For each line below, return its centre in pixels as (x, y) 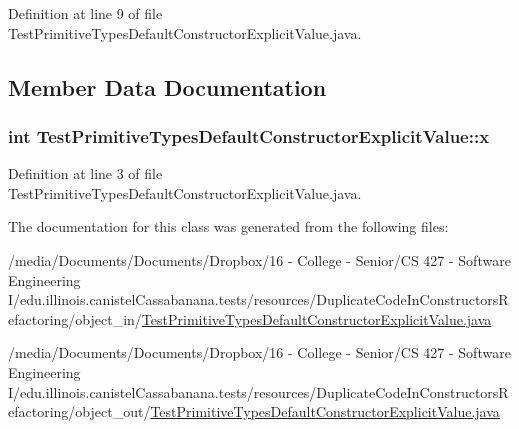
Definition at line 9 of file (85, 13)
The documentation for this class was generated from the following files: (228, 226)
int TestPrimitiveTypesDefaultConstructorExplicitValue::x (249, 135)
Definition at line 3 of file (85, 173)
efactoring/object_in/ (75, 318)
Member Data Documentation (167, 86)
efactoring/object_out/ (79, 411)
